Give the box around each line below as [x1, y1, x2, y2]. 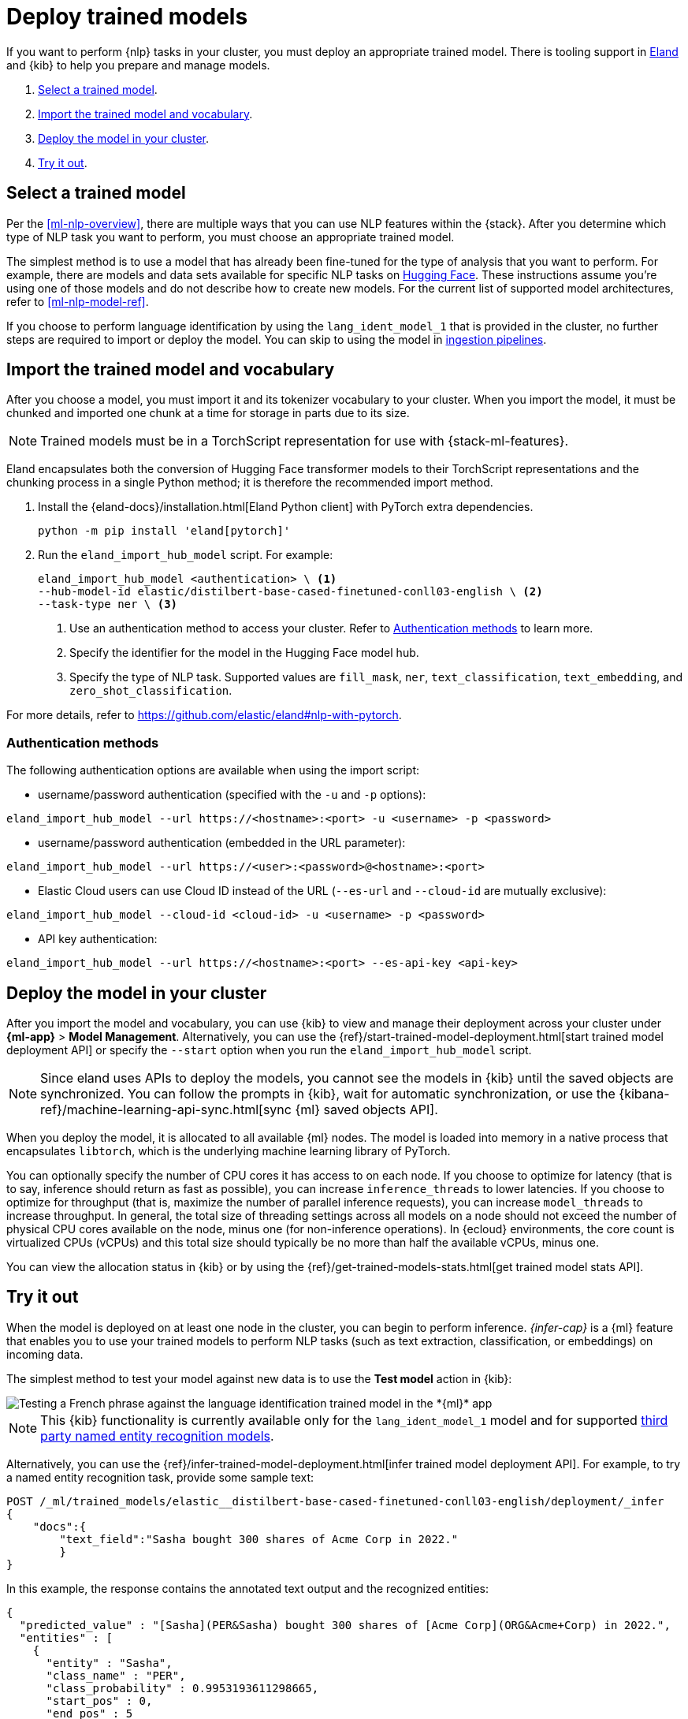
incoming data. [6, 1347, 84, 1361]
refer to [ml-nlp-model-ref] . [6, 294, 149, 308]
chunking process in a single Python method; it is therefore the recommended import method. [6, 475, 493, 490]
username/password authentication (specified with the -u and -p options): [38, 788, 426, 802]
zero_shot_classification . [69, 684, 232, 698]
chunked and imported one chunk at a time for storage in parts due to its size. [6, 406, 410, 420]
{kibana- [619, 1086, 670, 1102]
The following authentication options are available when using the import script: [6, 763, 419, 777]
